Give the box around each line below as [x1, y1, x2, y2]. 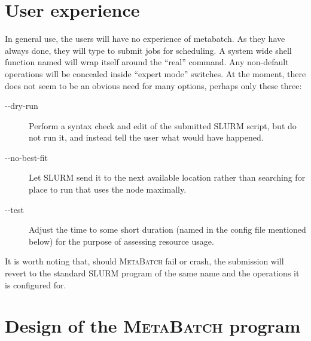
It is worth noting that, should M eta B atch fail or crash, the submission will [5, 255, 284, 267]
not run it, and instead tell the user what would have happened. [29, 131, 264, 144]
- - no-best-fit [5, 151, 48, 163]
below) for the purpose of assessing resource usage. [29, 235, 214, 247]
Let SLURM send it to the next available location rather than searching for [29, 171, 306, 184]
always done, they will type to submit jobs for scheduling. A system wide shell [5, 44, 292, 56]
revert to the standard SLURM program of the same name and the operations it [5, 267, 300, 279]
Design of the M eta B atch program [5, 313, 301, 338]
